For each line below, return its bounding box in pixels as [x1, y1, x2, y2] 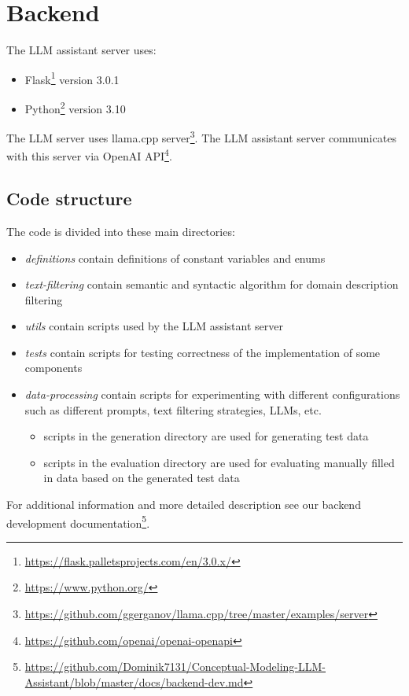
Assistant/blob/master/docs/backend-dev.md [24, 673, 244, 690]
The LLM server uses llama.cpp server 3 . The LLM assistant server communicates [6, 127, 396, 145]
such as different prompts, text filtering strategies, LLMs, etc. [24, 401, 322, 418]
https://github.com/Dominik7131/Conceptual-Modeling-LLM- [24, 658, 326, 675]
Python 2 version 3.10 [24, 98, 126, 116]
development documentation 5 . [6, 512, 150, 531]
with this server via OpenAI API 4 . [6, 145, 172, 164]
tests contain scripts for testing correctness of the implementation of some [24, 344, 381, 360]
